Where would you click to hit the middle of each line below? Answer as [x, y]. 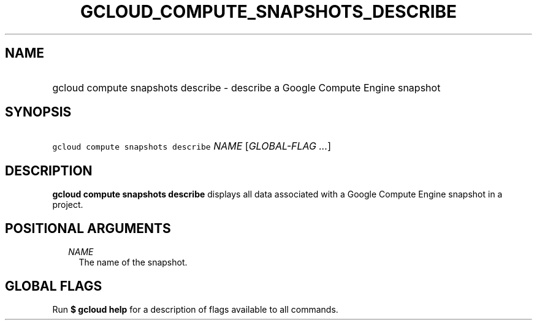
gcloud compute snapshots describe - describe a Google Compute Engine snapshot [246, 87]
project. [68, 205]
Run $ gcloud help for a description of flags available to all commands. [195, 309]
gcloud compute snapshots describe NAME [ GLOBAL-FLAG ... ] [192, 146]
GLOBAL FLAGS [54, 286]
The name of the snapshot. [133, 262]
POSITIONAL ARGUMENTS [88, 228]
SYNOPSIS [38, 112]
